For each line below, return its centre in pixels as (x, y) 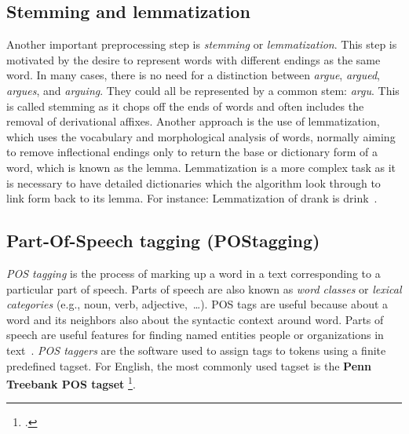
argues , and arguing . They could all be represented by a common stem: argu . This (203, 90)
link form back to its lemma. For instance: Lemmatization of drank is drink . (192, 198)
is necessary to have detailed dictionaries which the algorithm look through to (194, 182)
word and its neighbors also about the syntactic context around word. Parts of (195, 319)
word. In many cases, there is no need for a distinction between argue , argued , (194, 75)
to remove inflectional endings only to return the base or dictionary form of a (192, 152)
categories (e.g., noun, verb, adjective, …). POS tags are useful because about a (197, 304)
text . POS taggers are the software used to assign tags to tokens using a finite (196, 350)
